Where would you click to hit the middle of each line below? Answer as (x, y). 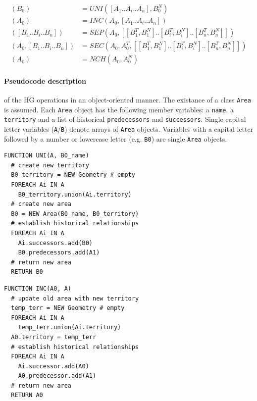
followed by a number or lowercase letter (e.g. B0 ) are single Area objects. (116, 138)
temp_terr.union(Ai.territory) (70, 327)
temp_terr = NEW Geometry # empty (68, 308)
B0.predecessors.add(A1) (59, 253)
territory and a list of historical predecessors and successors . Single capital (125, 119)
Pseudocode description (45, 80)
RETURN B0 (27, 272)
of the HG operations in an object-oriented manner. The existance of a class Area (128, 99)
